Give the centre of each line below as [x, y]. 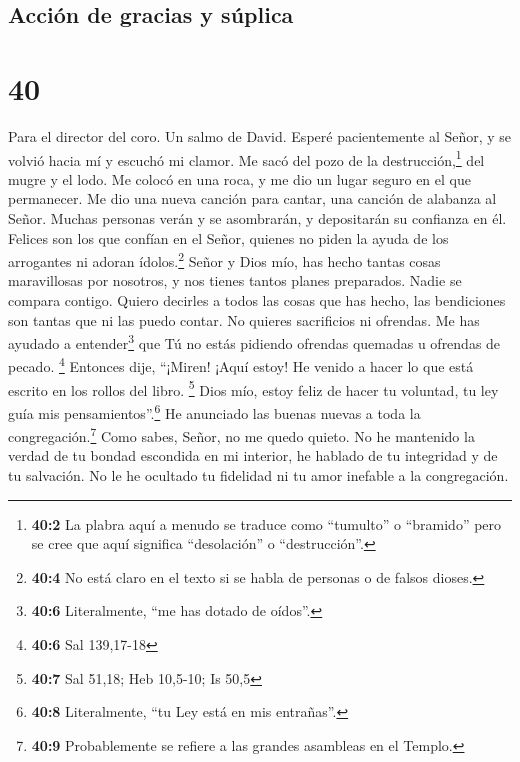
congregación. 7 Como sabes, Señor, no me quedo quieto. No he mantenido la [241, 434]
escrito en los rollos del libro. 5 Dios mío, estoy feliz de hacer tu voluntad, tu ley [253, 388]
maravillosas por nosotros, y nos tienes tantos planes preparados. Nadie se [235, 280]
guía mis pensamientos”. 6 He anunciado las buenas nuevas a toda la [214, 411]
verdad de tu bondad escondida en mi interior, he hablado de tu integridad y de [253, 455]
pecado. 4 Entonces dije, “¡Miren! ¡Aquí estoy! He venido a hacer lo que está [241, 365]
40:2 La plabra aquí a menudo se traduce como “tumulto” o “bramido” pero [266, 523]
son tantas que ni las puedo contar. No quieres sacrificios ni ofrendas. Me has [244, 319]
